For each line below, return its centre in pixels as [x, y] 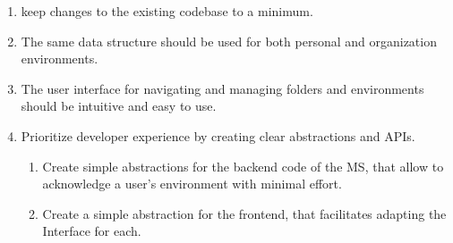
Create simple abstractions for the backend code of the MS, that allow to [243, 166]
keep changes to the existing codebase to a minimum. [167, 11]
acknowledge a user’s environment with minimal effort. [192, 184]
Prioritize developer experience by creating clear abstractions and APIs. [218, 135]
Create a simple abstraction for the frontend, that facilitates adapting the [244, 213]
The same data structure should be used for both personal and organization [229, 41]
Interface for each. [92, 231]
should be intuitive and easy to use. [119, 106]
